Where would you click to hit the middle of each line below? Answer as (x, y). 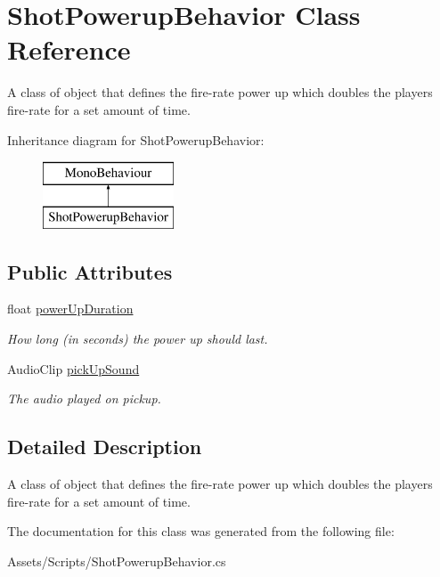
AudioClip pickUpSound (73, 368)
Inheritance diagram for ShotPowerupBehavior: (136, 139)
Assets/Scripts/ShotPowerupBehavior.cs (117, 561)
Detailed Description (105, 447)
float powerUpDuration (70, 309)
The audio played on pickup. (84, 398)
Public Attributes (90, 271)
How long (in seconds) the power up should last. (138, 339)
